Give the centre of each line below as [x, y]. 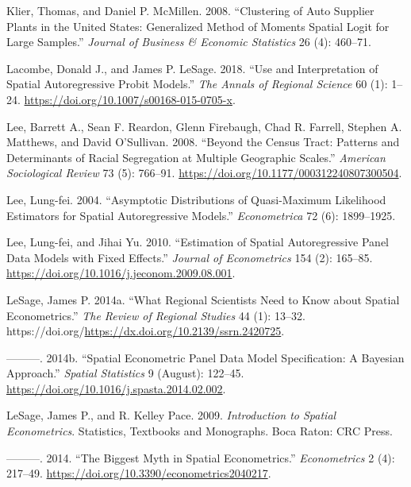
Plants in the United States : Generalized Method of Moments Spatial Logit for [198, 26]
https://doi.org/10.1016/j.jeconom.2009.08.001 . [121, 273]
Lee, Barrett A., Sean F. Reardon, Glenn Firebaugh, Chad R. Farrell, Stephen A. [204, 126]
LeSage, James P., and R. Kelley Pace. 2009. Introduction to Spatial [171, 415]
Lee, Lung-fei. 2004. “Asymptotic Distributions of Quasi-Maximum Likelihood [196, 199]
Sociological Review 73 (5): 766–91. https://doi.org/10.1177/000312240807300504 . [204, 173]
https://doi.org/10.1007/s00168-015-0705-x [128, 99]
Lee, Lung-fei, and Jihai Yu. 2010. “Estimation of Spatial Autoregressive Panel [198, 242]
